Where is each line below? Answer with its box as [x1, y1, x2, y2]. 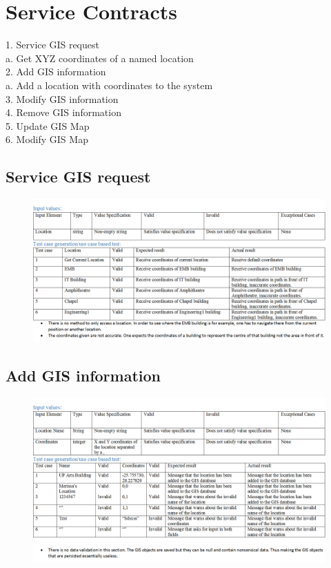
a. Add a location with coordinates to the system [6, 77, 213, 92]
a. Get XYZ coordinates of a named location [6, 50, 194, 65]
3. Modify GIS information [6, 91, 119, 106]
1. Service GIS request [6, 37, 99, 52]
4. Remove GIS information [6, 105, 121, 120]
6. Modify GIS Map [6, 132, 88, 146]
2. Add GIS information [6, 64, 106, 79]
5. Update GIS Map [6, 118, 90, 133]
